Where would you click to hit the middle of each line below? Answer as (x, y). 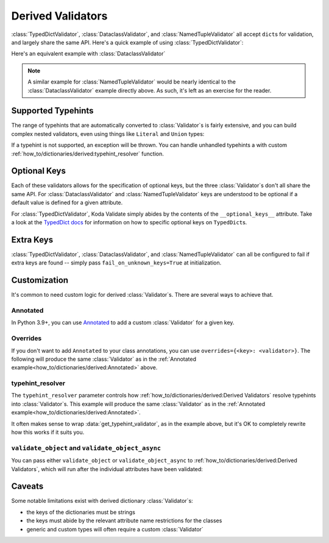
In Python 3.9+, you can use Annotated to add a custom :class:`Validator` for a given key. (123, 322)
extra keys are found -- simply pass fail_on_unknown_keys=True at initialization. (116, 263)
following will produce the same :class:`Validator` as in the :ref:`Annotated (104, 359)
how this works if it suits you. (48, 432)
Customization (40, 280)
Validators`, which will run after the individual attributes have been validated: (107, 469)
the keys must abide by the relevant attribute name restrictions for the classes (124, 520)
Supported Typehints (52, 111)
